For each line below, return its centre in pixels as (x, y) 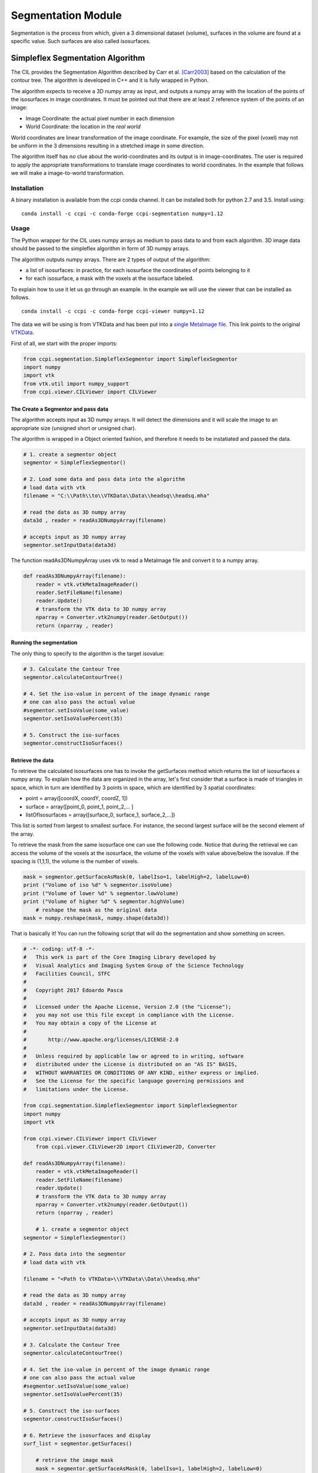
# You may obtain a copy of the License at (90, 1023)
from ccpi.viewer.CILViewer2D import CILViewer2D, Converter (126, 1147)
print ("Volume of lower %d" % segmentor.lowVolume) (101, 893)
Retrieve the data (32, 760)
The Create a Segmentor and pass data (60, 409)
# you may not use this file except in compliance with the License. (129, 1015)
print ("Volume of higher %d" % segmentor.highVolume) (104, 902)
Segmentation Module (66, 15)
